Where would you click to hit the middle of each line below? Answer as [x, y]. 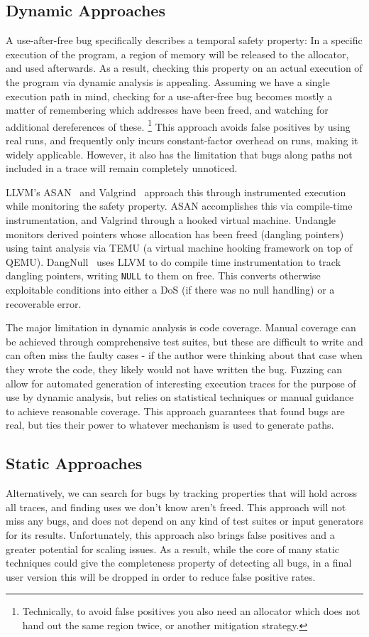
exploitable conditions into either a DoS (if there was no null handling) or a [170, 290]
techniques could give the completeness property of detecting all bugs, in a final [179, 563]
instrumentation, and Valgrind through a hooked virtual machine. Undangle [171, 219]
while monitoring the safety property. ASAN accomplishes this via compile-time [179, 206]
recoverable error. [44, 303]
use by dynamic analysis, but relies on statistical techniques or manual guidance [180, 397]
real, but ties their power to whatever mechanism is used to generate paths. [170, 425]
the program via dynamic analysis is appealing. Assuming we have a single [168, 81]
